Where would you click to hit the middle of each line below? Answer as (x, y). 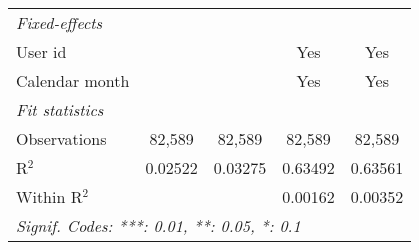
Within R (49, 196)
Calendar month (73, 80)
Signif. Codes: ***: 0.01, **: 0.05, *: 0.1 (158, 225)
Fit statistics (60, 109)
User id (41, 51)
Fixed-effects (59, 22)
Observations (61, 138)
